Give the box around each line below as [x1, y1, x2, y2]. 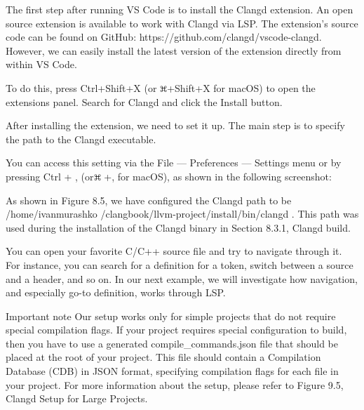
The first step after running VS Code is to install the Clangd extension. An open [6, 2, 353, 16]
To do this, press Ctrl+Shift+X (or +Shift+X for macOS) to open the [6, 80, 316, 95]
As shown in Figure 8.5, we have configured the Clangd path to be [6, 192, 292, 207]
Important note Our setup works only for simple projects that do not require [6, 308, 336, 323]
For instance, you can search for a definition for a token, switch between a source [6, 257, 353, 272]
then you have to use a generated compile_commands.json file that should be [6, 336, 338, 350]
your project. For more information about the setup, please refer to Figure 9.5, [6, 377, 344, 392]
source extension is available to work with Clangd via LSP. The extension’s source [6, 15, 358, 30]
